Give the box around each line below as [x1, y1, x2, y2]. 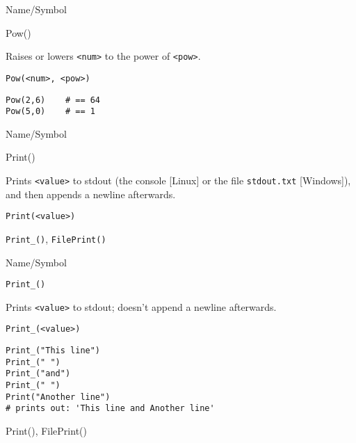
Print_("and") [6, 369, 71, 379]
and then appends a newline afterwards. [6, 186, 176, 201]
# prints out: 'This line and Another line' [6, 403, 215, 414]
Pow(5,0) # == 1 [6, 106, 95, 117]
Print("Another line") [6, 392, 111, 402]
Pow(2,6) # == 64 [6, 95, 101, 105]
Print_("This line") [6, 346, 101, 356]
